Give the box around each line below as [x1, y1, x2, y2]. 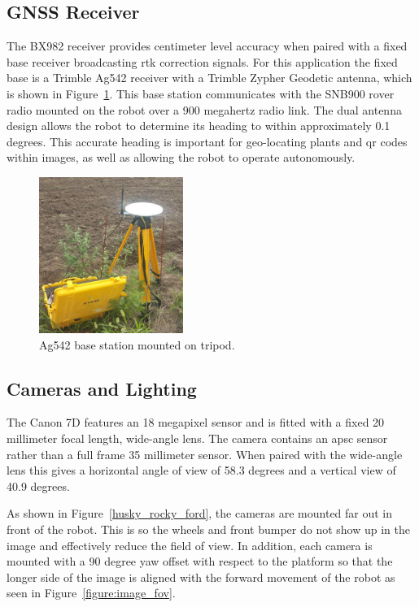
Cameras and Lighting [7, 375, 197, 401]
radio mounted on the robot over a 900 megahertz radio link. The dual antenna [7, 101, 402, 118]
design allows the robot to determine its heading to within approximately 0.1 [7, 117, 391, 134]
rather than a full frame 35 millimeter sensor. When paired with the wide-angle [7, 445, 403, 462]
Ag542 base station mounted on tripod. [39, 336, 235, 353]
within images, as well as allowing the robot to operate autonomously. [7, 149, 356, 166]
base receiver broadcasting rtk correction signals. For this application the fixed [7, 53, 398, 70]
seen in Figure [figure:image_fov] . [7, 584, 176, 601]
